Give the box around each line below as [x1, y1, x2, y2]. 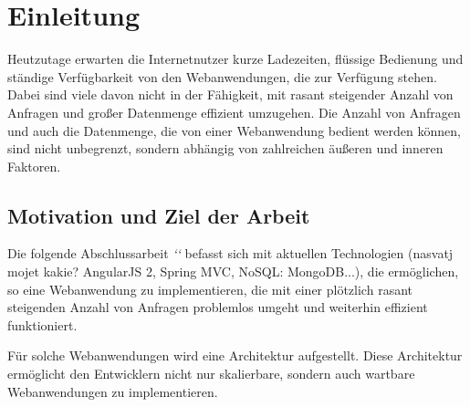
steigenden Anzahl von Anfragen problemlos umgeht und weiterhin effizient [7, 297, 428, 317]
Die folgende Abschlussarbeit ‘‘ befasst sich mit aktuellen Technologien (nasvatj [7, 244, 454, 263]
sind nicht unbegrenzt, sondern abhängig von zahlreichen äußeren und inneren [7, 139, 444, 158]
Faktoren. [7, 156, 61, 175]
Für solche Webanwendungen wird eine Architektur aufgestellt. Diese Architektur [7, 346, 463, 365]
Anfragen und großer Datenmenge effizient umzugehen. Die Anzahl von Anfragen [7, 102, 461, 121]
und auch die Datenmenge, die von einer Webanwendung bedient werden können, [7, 120, 461, 140]
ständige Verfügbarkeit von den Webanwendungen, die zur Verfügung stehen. [7, 67, 437, 86]
